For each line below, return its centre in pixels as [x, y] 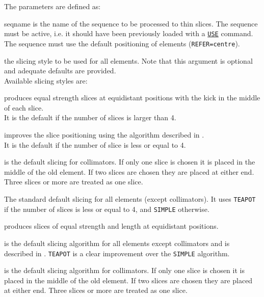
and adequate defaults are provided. [60, 71]
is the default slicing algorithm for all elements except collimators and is [117, 243]
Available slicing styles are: [46, 80]
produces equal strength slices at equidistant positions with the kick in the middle [132, 98]
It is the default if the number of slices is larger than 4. [90, 117]
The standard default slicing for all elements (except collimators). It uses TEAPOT [130, 199]
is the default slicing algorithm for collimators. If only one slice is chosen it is [124, 270]
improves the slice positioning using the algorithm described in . [104, 135]
